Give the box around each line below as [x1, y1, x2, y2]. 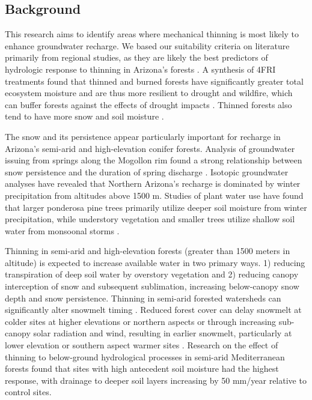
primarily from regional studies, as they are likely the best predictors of [5, 51, 268, 64]
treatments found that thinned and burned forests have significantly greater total [5, 74, 304, 87]
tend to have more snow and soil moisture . [5, 110, 164, 123]
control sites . [5, 386, 52, 398]
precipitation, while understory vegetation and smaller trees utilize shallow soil [5, 213, 295, 225]
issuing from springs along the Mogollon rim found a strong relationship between [5, 154, 302, 166]
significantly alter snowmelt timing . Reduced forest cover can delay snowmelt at [5, 303, 302, 316]
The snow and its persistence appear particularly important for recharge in [5, 130, 281, 142]
